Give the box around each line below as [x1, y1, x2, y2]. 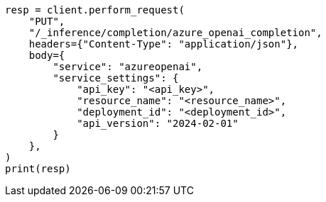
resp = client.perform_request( [5, 4, 185, 16]
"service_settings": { [53, 72, 179, 84]
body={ [28, 50, 65, 61]
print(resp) [5, 163, 71, 174]
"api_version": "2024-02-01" [77, 118, 239, 129]
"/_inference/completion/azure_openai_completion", [28, 27, 322, 38]
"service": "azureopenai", [53, 61, 203, 72]
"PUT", [28, 16, 65, 27]
